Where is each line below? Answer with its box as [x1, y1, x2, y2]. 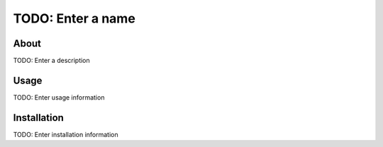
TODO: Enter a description [13, 57, 90, 65]
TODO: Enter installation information [13, 130, 118, 139]
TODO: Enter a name [13, 11, 136, 26]
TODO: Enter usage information [13, 93, 105, 102]
